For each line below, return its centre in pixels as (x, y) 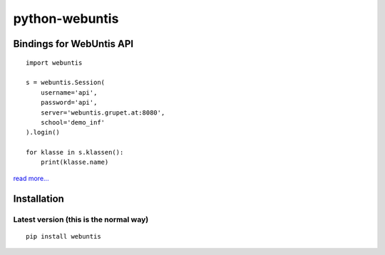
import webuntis (54, 63)
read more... (31, 178)
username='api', (69, 92)
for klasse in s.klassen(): (75, 152)
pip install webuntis (63, 236)
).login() (43, 132)
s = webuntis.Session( (66, 83)
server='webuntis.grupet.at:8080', (103, 113)
